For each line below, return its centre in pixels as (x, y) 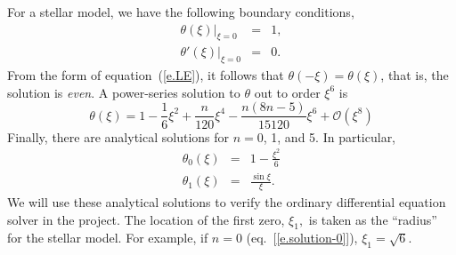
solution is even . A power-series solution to (124, 92)
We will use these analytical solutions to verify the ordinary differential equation (227, 202)
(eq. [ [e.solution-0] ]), (302, 238)
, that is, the (415, 75)
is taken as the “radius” (373, 219)
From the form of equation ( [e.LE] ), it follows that (146, 75)
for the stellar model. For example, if (108, 238)
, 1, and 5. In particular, (330, 136)
